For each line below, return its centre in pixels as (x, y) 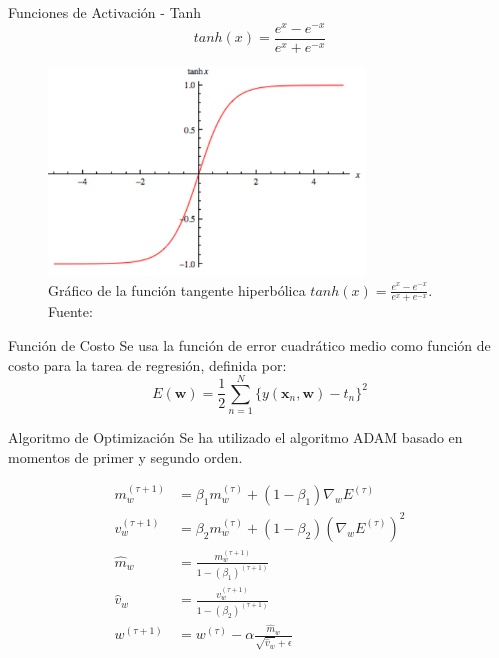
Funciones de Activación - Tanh (105, 12)
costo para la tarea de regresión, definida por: (147, 364)
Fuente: (70, 311)
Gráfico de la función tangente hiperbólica (177, 289)
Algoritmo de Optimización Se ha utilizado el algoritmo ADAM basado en (235, 437)
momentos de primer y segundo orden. (125, 456)
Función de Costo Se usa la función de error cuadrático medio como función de (249, 344)
